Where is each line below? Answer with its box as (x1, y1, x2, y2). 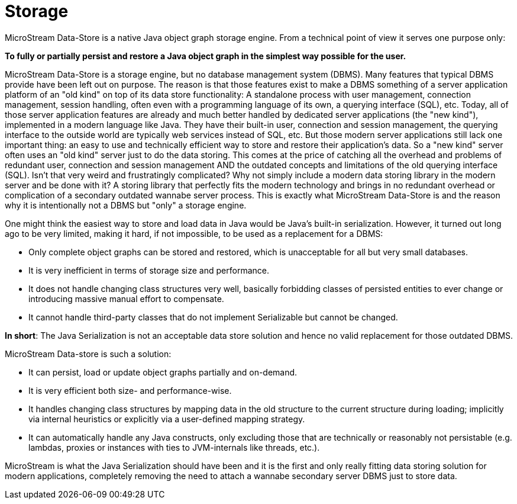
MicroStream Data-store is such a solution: (5, 348, 172, 359)
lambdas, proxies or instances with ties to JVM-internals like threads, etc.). (28, 442, 320, 452)
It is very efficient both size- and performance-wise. (28, 385, 232, 396)
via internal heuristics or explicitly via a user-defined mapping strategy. (28, 413, 305, 424)
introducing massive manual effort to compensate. (28, 293, 224, 304)
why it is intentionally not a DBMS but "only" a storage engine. (5, 200, 247, 210)
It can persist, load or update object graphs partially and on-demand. (28, 367, 298, 377)
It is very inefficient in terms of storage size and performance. (28, 265, 269, 275)
